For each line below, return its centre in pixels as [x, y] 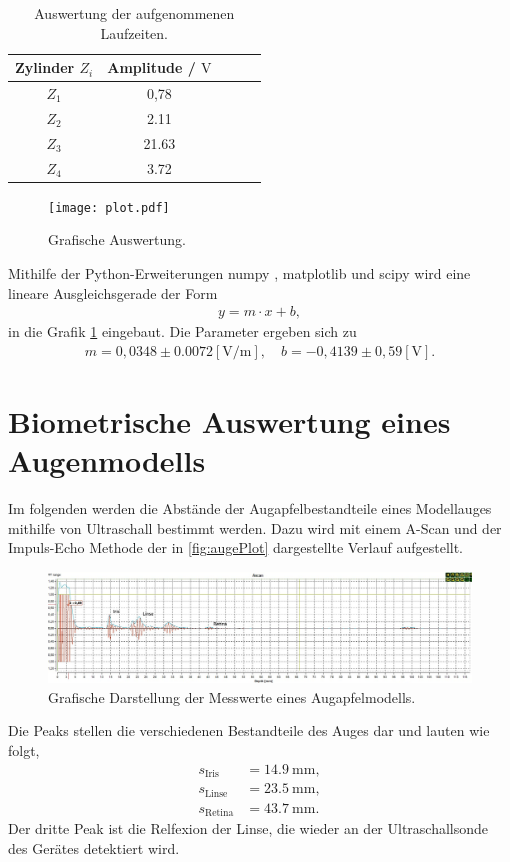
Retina [219, 813]
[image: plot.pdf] [109, 207]
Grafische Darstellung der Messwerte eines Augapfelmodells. [232, 696]
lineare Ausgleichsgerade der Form [113, 292]
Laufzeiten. [134, 32]
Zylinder [45, 67]
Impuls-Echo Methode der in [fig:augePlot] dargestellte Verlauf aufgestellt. [236, 547]
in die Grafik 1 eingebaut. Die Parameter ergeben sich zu [182, 331]
